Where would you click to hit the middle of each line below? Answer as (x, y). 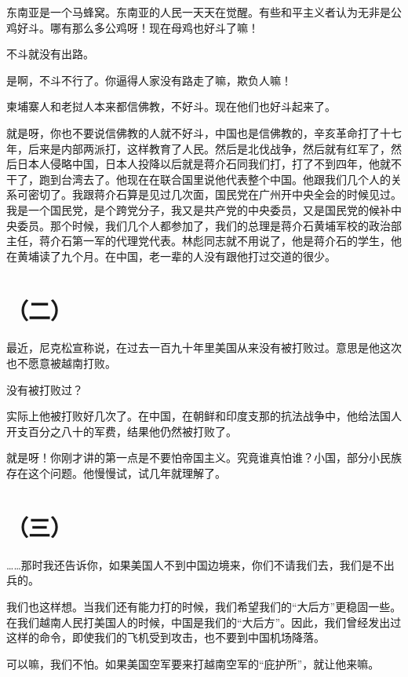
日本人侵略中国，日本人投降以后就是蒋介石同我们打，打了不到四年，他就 (204, 164)
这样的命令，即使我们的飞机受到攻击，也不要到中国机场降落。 (166, 637)
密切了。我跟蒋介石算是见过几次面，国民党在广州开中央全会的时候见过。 (215, 194)
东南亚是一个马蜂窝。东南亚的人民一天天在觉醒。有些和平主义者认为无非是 (199, 12)
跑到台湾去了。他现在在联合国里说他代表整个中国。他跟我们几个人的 (215, 179)
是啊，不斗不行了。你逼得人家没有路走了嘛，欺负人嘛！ (149, 80)
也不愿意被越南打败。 (61, 363)
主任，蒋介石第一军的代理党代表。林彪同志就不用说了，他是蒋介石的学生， (199, 241)
